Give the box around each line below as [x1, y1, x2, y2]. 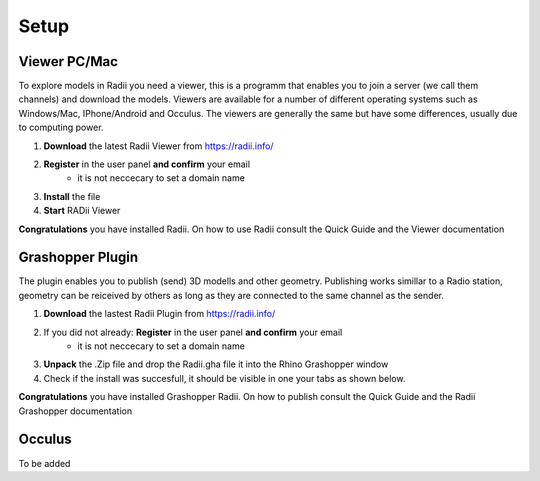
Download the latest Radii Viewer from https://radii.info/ [43, 140, 274, 152]
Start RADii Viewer [43, 205, 121, 217]
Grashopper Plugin [18, 249, 139, 266]
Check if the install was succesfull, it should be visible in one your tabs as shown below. [43, 372, 406, 384]
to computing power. [18, 121, 104, 134]
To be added [18, 457, 71, 469]
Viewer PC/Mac [18, 53, 119, 70]
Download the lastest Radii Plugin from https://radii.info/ [43, 308, 276, 320]
